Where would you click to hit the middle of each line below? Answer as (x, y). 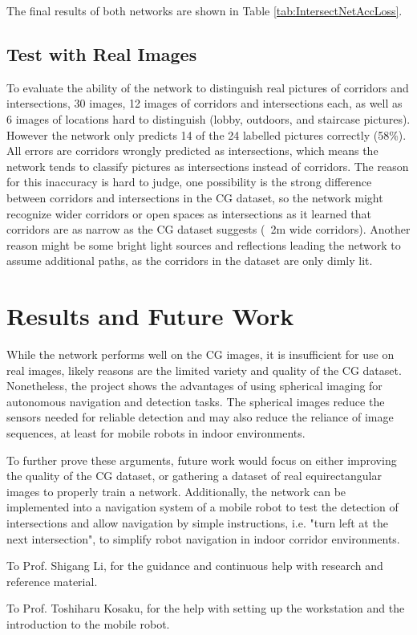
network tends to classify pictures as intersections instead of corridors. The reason (208, 166)
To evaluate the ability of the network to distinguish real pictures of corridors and (208, 87)
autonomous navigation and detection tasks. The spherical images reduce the (196, 401)
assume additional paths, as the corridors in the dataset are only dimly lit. (190, 261)
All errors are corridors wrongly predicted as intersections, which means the (192, 151)
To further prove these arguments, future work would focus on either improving (202, 460)
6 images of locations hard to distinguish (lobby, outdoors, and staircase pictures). (208, 118)
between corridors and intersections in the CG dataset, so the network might (195, 197)
